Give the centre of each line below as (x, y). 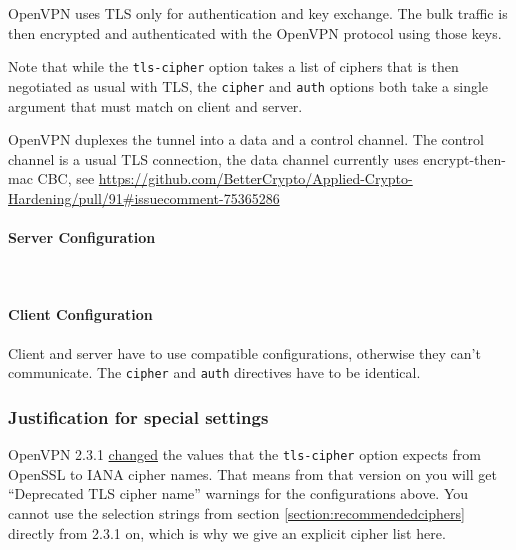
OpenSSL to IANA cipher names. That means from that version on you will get (252, 473)
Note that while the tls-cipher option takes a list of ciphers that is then (233, 66)
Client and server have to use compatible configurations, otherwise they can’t (244, 352)
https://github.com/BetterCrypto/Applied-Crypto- (255, 178)
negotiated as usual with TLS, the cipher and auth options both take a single (248, 85)
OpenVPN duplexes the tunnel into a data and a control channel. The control (246, 139)
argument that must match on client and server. (155, 105)
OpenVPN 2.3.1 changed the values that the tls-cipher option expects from (244, 454)
